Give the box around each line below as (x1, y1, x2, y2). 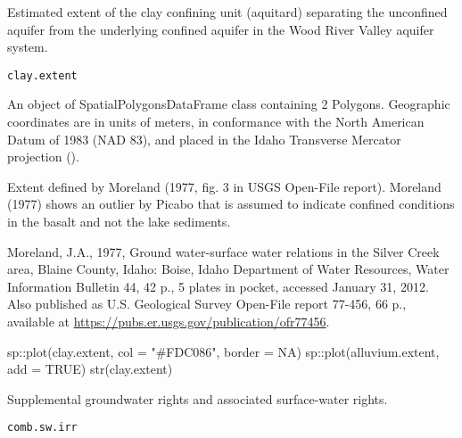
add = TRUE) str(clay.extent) (7, 359, 173, 378)
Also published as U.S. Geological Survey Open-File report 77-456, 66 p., (7, 294, 407, 313)
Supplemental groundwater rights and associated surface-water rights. (7, 389, 388, 408)
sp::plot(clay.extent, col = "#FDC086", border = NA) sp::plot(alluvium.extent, (7, 342, 440, 360)
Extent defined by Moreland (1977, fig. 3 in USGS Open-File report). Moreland (7, 177, 441, 195)
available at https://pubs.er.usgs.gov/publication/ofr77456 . (7, 311, 330, 330)
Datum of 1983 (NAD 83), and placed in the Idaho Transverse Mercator (7, 129, 401, 148)
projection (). (7, 147, 79, 166)
